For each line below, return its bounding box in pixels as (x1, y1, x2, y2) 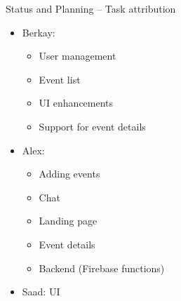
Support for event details (39, 119, 146, 133)
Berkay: (22, 25, 55, 39)
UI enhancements (39, 95, 114, 110)
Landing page (39, 213, 98, 228)
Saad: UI (22, 284, 60, 299)
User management (39, 48, 116, 63)
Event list (39, 72, 81, 86)
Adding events (39, 166, 100, 181)
